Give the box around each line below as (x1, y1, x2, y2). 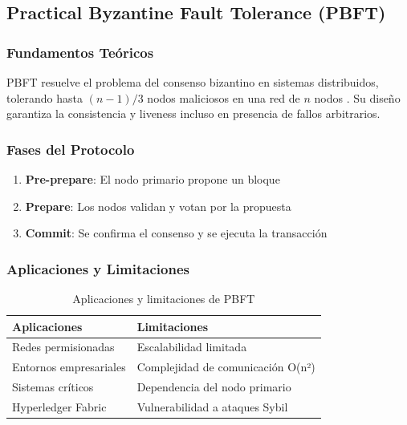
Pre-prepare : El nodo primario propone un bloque (25, 171, 280, 187)
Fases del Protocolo (6, 139, 135, 159)
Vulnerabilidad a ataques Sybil (136, 398, 288, 415)
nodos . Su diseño (314, 89, 401, 106)
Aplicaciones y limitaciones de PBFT (72, 290, 255, 306)
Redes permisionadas (12, 338, 115, 355)
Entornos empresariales (12, 358, 126, 375)
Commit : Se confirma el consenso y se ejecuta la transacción (25, 225, 328, 241)
